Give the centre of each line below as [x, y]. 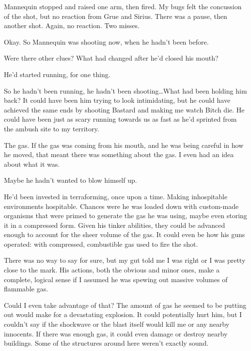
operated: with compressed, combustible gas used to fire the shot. [101, 244]
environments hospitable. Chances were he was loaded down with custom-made [121, 206]
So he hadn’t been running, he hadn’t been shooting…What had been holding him [125, 90]
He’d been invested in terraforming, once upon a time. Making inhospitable [116, 196]
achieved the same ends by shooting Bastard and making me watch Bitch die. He [124, 109]
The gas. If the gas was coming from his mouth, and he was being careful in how [124, 145]
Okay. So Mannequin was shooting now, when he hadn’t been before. [106, 41]
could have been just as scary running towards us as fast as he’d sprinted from [120, 119]
